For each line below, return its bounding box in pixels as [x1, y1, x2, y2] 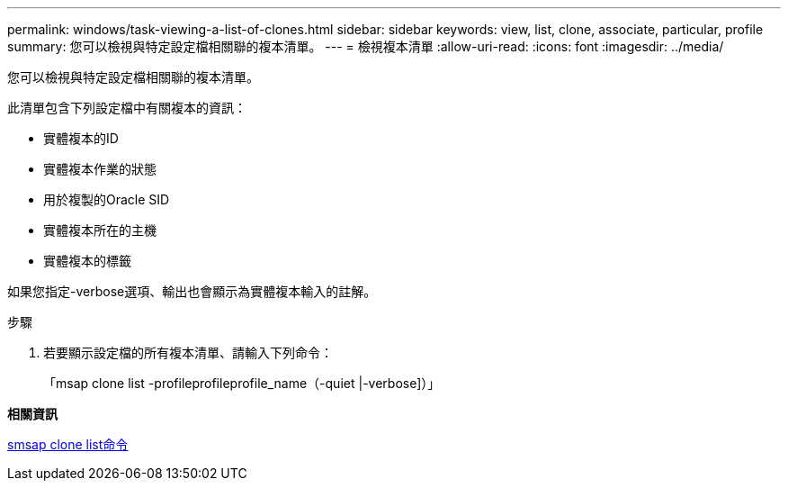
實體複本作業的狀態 [43, 161, 157, 176]
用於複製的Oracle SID [43, 192, 170, 207]
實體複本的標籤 [43, 253, 131, 268]
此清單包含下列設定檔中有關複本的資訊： [7, 100, 246, 115]
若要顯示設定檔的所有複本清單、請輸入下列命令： [43, 345, 333, 360]
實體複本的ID [43, 131, 119, 146]
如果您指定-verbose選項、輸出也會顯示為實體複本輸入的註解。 [7, 284, 377, 299]
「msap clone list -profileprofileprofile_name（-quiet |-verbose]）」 [43, 375, 441, 391]
